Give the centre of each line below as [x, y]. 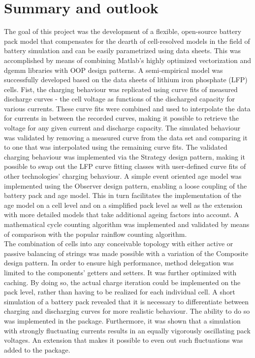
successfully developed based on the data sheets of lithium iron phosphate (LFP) [126, 80]
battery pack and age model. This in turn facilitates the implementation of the [123, 195]
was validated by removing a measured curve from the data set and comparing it [126, 137]
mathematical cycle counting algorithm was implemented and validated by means [127, 224]
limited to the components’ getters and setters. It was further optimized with [120, 272]
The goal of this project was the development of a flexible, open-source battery [123, 31]
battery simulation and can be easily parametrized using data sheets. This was [122, 50]
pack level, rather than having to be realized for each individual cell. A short [120, 292]
